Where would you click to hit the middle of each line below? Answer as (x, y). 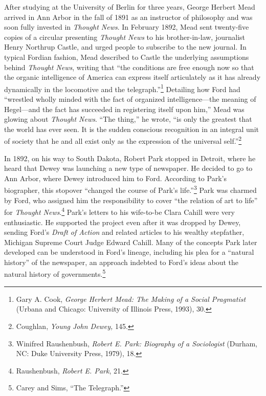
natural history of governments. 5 (55, 273)
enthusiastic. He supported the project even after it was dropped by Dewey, (123, 222)
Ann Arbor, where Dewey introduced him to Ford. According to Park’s (115, 178)
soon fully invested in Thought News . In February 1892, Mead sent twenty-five (127, 27)
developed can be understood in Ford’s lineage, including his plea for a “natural (129, 252)
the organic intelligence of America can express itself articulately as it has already (132, 77)
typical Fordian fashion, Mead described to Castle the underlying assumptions (127, 57)
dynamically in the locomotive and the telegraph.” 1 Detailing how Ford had (122, 88)
